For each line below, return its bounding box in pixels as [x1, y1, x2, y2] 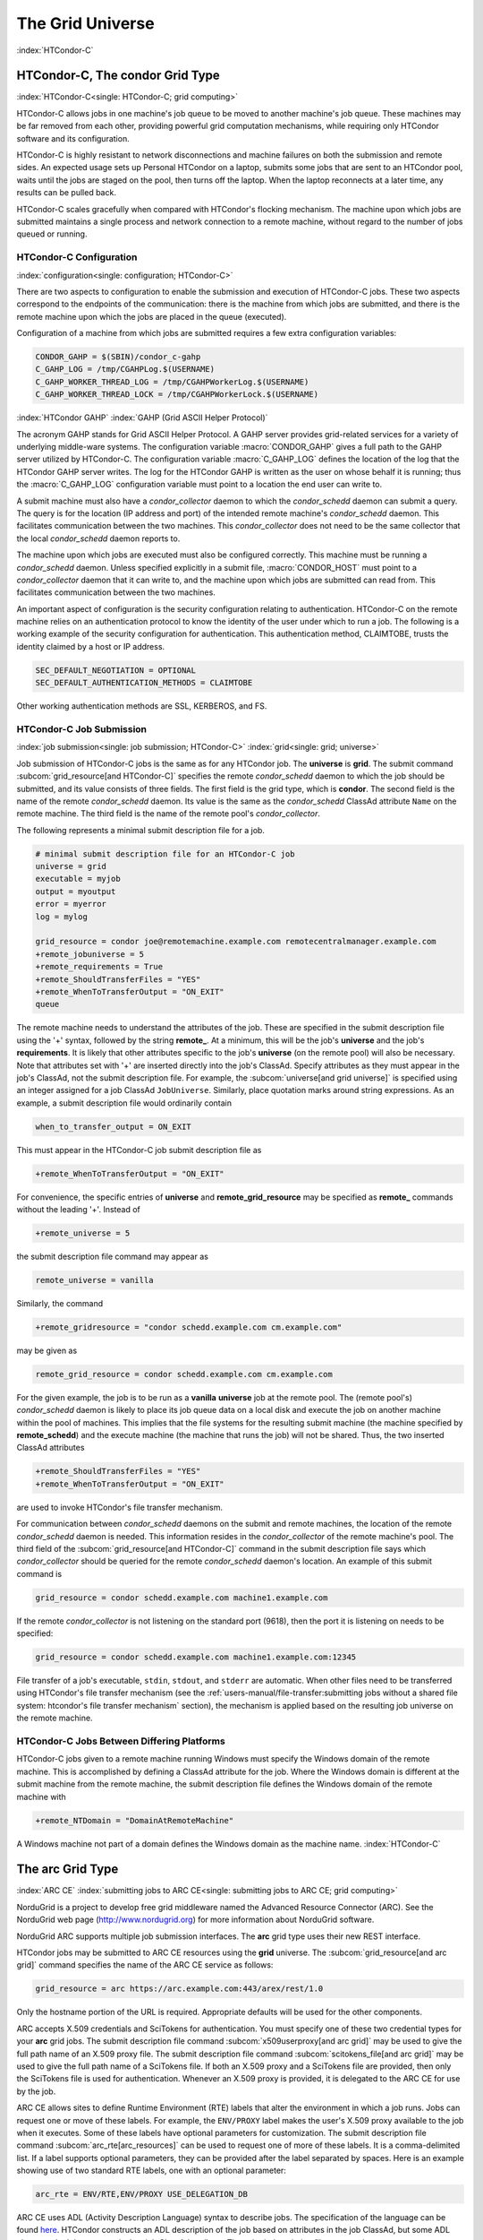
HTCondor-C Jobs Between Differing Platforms [16, 1735, 225, 1747]
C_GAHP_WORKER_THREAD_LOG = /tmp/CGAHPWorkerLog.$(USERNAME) [35, 376, 309, 387]
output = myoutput [35, 886, 116, 896]
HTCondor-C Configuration [16, 251, 138, 263]
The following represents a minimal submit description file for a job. [16, 824, 266, 835]
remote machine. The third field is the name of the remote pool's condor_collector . [16, 808, 321, 819]
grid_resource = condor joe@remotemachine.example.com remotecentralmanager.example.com [35, 936, 437, 947]
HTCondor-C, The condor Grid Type [16, 68, 221, 83]
